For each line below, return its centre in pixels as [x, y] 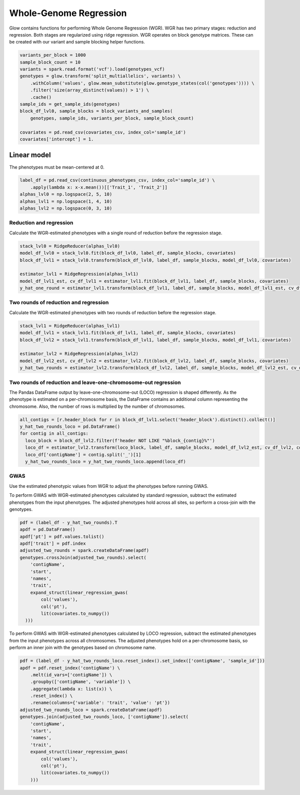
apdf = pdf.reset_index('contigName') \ [70, 668]
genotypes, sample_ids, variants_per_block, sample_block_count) [112, 118]
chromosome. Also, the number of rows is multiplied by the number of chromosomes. [97, 406]
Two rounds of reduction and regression [59, 303]
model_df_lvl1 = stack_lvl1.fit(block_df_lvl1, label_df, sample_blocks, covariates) [128, 333]
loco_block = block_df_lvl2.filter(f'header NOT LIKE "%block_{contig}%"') [120, 441]
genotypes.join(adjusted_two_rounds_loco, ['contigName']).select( [104, 717]
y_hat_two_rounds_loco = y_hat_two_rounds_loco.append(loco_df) [105, 462]
